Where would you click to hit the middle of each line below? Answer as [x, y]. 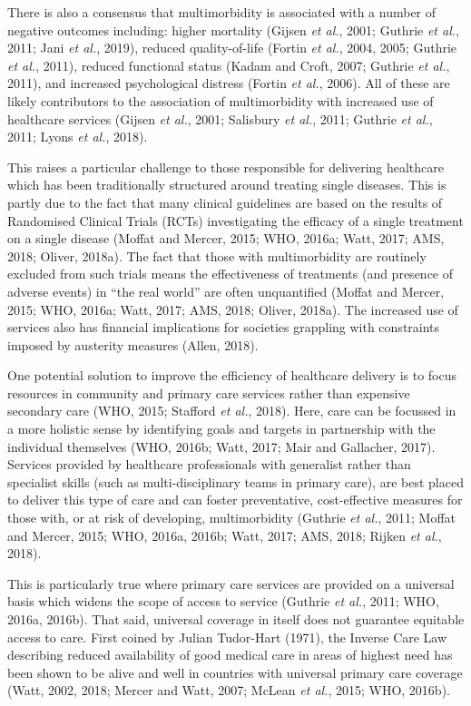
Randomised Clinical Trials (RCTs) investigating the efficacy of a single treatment [235, 220]
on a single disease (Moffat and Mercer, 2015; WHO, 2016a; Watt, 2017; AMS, [226, 238]
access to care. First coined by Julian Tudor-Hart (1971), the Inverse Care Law [227, 637]
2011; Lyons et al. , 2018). [78, 137]
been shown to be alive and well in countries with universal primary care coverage [235, 672]
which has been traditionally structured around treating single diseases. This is [227, 185]
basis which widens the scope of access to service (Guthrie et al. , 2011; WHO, [223, 601]
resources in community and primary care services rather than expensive [209, 392]
